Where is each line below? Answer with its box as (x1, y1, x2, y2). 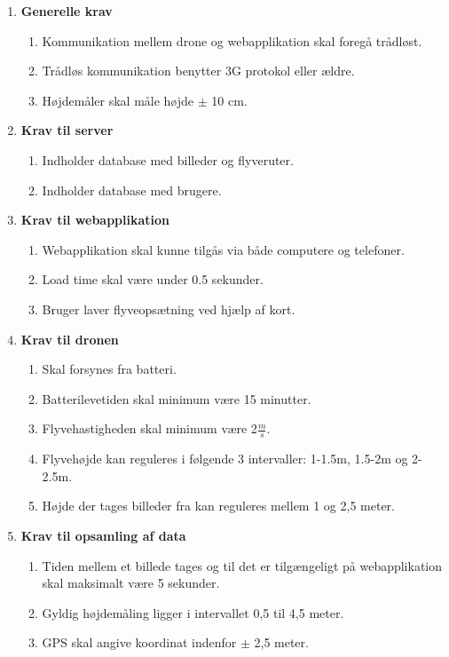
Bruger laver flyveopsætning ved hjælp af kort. (42, 299, 295, 318)
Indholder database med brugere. (42, 180, 222, 199)
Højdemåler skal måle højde (42, 91, 194, 109)
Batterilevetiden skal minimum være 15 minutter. (42, 389, 311, 408)
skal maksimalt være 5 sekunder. (42, 574, 220, 592)
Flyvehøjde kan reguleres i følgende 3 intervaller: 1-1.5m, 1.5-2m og (42, 449, 408, 468)
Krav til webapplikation (20, 210, 170, 229)
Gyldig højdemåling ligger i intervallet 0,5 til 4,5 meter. (42, 603, 344, 621)
